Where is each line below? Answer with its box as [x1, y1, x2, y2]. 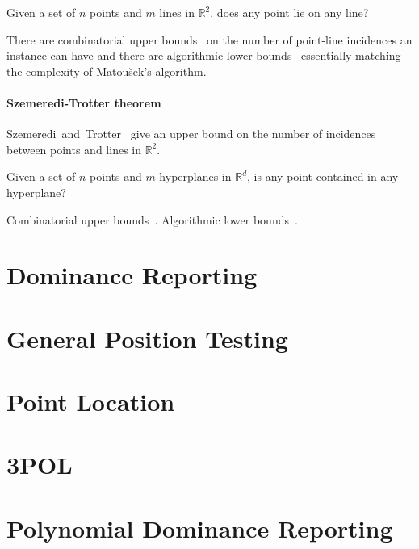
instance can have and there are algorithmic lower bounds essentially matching [6, 47, 401, 64]
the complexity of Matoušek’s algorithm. [6, 62, 207, 79]
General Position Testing [6, 321, 288, 354]
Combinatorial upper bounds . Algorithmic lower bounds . [6, 211, 298, 228]
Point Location [6, 385, 175, 418]
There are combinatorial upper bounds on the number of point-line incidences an [6, 31, 413, 48]
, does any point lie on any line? [210, 4, 369, 20]
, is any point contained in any [247, 168, 399, 185]
